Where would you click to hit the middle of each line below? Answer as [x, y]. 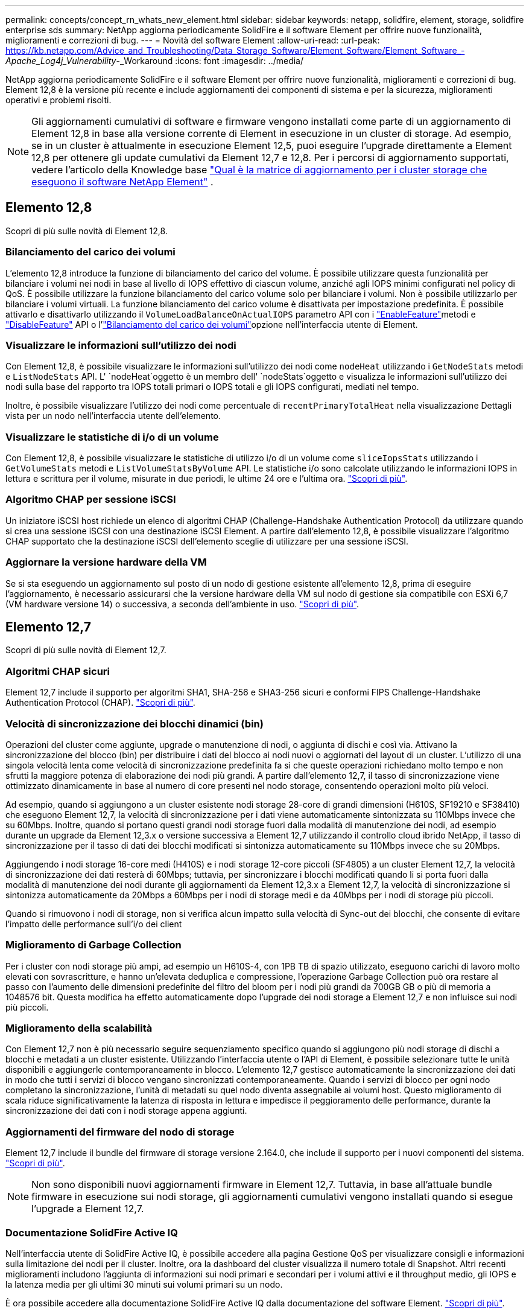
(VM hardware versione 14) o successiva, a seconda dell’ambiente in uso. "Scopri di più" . [182, 604]
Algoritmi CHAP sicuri [58, 671]
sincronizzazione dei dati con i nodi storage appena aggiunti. [126, 1111]
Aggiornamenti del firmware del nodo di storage [120, 1132]
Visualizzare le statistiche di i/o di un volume [112, 437]
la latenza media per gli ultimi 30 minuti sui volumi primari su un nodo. [144, 1284]
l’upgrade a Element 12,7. [88, 1209]
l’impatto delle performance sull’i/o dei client [94, 924]
